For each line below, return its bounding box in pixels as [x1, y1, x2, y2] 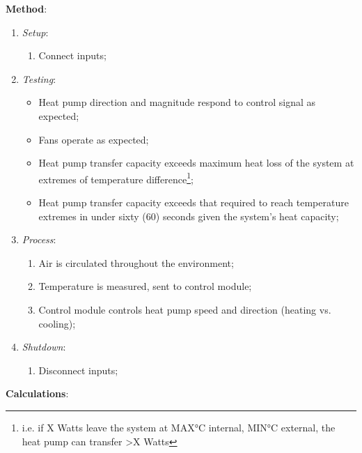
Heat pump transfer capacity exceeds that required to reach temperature [38, 195, 349, 209]
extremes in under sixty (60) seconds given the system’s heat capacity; [38, 208, 339, 223]
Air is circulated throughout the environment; [38, 255, 234, 270]
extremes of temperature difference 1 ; [38, 169, 194, 186]
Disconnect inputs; [38, 362, 118, 377]
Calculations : [6, 386, 69, 401]
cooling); [38, 316, 76, 330]
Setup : [22, 24, 49, 39]
